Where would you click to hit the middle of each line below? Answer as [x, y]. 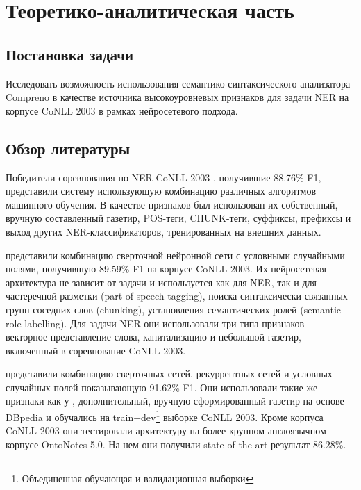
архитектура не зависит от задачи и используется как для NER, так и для [161, 282]
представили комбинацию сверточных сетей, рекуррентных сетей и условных [169, 374]
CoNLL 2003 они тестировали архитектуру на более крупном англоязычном [166, 431]
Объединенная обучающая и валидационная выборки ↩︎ [138, 478]
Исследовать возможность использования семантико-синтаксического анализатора [178, 83]
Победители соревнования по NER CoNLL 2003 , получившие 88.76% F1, [163, 177]
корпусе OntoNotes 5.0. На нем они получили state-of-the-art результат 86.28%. [176, 444]
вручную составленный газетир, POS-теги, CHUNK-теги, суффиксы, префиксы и [178, 218]
